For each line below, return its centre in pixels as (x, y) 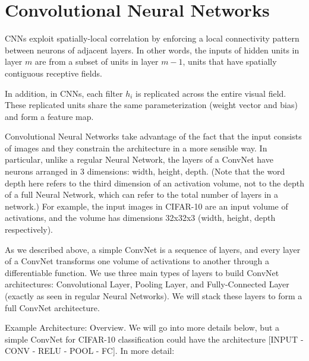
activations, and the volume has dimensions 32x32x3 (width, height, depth (140, 218)
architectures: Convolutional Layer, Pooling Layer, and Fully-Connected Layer (147, 284)
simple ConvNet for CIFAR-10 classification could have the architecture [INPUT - (154, 339)
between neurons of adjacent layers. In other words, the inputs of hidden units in (152, 50)
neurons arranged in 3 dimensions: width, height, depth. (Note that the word (145, 171)
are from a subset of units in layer (97, 61)
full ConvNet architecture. (52, 307)
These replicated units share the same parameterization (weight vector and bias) (151, 105)
